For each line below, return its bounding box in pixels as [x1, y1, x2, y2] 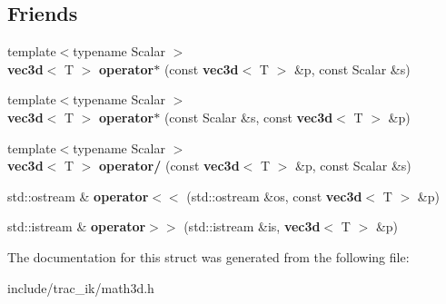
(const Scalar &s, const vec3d [164, 107, 333, 126]
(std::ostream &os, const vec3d [186, 186, 362, 205]
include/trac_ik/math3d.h [7, 278, 154, 297]
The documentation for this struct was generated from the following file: [7, 247, 410, 266]
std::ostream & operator [7, 186, 149, 205]
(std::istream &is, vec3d [183, 217, 321, 236]
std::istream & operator [7, 217, 146, 236]
